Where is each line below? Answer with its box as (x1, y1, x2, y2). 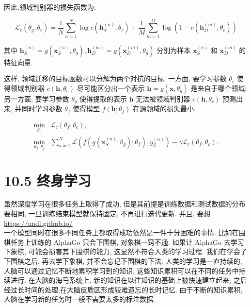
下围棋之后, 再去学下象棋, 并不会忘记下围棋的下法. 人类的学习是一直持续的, (4, 256, 242, 266)
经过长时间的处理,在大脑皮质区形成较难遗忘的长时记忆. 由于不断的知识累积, (4, 284, 243, 294)
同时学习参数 (21, 103, 63, 114)
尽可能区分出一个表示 (77, 83, 145, 93)
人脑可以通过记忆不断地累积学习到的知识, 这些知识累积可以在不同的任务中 (4, 265, 239, 275)
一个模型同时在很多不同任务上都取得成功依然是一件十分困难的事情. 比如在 (4, 227, 239, 238)
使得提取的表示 (79, 93, 127, 103)
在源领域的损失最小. (133, 103, 196, 114)
